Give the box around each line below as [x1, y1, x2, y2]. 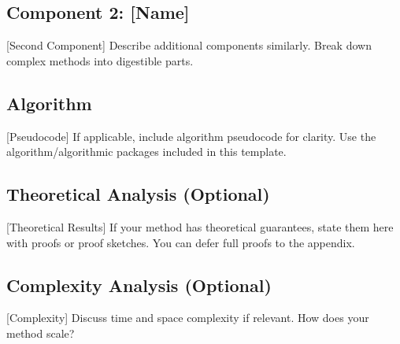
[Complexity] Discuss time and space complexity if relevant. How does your [6, 309, 369, 326]
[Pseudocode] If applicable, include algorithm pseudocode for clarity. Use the [6, 128, 376, 144]
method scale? [6, 324, 75, 341]
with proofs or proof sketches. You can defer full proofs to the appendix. [6, 234, 355, 250]
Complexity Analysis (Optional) [6, 272, 272, 297]
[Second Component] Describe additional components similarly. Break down [6, 37, 372, 54]
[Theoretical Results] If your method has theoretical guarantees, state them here [6, 218, 394, 235]
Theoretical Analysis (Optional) [6, 182, 270, 206]
